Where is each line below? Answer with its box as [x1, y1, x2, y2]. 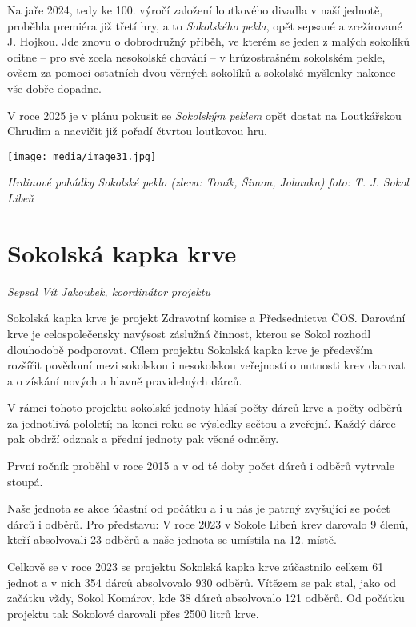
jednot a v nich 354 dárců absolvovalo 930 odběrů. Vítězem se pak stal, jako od [7, 573, 397, 590]
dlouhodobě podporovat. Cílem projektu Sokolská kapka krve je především [7, 341, 373, 357]
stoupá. [7, 473, 43, 489]
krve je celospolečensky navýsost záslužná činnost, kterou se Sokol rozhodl [7, 325, 371, 341]
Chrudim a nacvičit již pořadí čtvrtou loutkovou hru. [7, 122, 267, 139]
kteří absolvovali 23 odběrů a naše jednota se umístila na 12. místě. [7, 531, 337, 548]
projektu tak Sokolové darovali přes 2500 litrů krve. [7, 605, 259, 621]
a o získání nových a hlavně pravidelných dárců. [7, 372, 242, 389]
